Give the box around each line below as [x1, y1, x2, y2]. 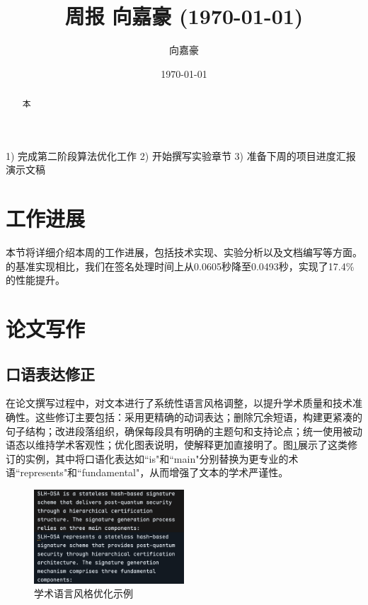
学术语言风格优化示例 [34, 586, 133, 601]
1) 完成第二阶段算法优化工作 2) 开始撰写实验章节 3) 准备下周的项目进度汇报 [6, 148, 356, 163]
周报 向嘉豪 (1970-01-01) [64, 1, 304, 30]
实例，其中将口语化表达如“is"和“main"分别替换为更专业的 [25, 451, 289, 466]
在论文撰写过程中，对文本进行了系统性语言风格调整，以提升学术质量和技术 [6, 396, 352, 410]
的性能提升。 [6, 272, 65, 287]
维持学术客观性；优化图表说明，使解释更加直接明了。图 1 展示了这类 [35, 437, 347, 452]
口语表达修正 [6, 362, 95, 384]
